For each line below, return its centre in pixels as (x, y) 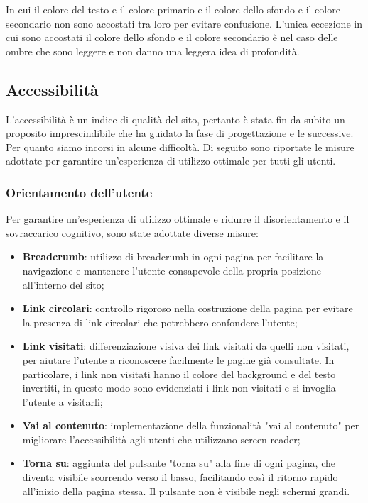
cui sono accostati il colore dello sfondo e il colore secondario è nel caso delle (172, 37)
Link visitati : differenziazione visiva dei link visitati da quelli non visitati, (186, 346)
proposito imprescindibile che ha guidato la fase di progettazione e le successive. (180, 133)
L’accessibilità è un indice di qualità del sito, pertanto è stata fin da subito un (175, 119)
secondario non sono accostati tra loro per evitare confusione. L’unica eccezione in (184, 23)
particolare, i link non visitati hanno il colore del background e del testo (179, 374)
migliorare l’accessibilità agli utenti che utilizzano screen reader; (161, 439)
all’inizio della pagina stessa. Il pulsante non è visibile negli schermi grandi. (186, 491)
